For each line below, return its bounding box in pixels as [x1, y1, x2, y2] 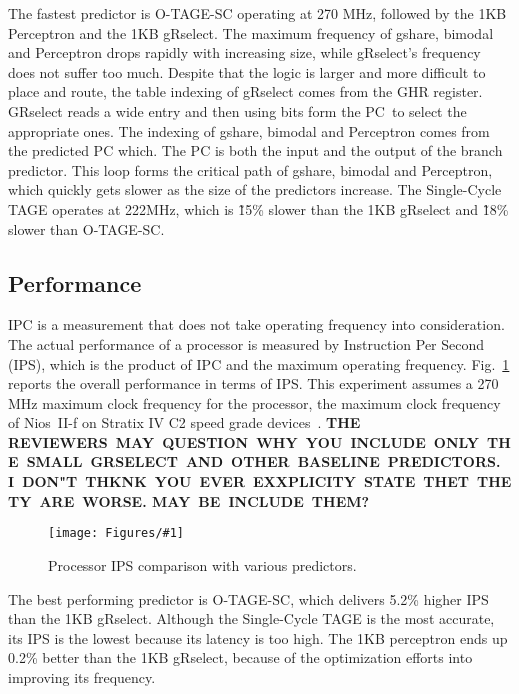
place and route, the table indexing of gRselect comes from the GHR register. [8, 81, 483, 102]
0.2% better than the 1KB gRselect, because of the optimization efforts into [8, 647, 473, 668]
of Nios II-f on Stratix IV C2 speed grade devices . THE [8, 412, 361, 433]
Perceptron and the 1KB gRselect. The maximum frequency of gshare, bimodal [8, 22, 494, 43]
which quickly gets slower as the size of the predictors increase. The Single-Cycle [8, 179, 502, 200]
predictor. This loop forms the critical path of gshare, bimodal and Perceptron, [8, 159, 493, 180]
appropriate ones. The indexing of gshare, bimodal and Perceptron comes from [8, 120, 490, 141]
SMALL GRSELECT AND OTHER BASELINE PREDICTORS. [26, 451, 501, 472]
